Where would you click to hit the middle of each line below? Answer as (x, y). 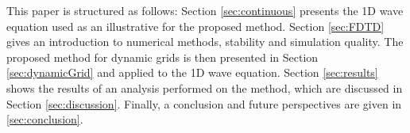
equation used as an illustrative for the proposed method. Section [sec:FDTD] (195, 26)
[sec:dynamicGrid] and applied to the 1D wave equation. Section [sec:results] (192, 72)
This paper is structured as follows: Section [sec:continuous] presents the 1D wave (205, 10)
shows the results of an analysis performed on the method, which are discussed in (205, 87)
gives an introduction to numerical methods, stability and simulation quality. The (205, 42)
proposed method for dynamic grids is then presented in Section (162, 57)
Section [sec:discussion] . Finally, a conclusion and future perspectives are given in (204, 103)
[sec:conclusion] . (45, 119)
